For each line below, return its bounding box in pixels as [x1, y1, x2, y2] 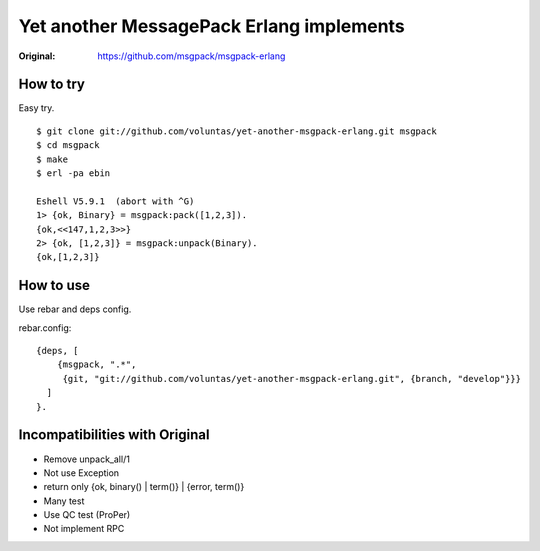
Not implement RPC [43, 523, 125, 535]
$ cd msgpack [36, 140, 100, 151]
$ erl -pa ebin [36, 168, 111, 179]
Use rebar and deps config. [18, 303, 132, 315]
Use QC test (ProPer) [43, 509, 131, 521]
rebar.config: [18, 321, 72, 334]
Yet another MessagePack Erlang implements [18, 15, 405, 37]
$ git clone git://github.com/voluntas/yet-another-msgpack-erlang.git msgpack [36, 125, 437, 137]
